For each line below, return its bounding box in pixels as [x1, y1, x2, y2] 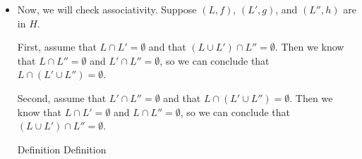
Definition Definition [17, 141, 107, 156]
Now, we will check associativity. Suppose [17, 2, 197, 16]
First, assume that [17, 39, 97, 54]
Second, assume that [17, 90, 107, 105]
